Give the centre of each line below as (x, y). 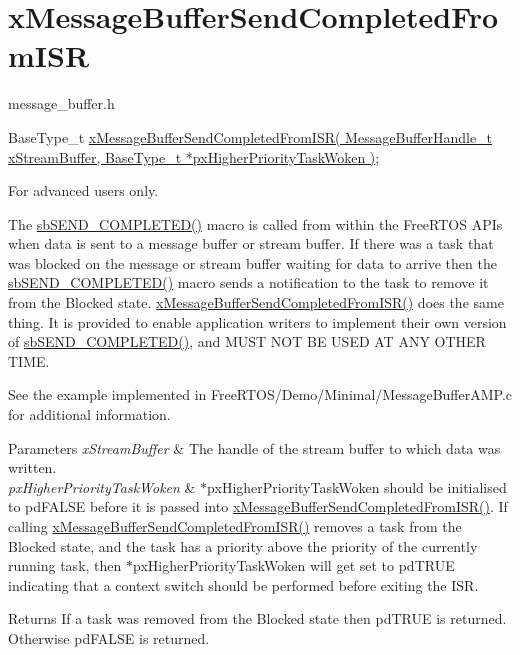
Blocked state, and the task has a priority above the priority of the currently (243, 545)
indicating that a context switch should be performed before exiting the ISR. (243, 584)
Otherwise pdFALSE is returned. (109, 637)
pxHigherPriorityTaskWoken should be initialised (357, 486)
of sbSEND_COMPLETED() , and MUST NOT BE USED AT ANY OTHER (247, 341)
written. (32, 467)
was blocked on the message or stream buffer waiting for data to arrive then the (252, 262)
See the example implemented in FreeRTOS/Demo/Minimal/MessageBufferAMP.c (260, 394)
